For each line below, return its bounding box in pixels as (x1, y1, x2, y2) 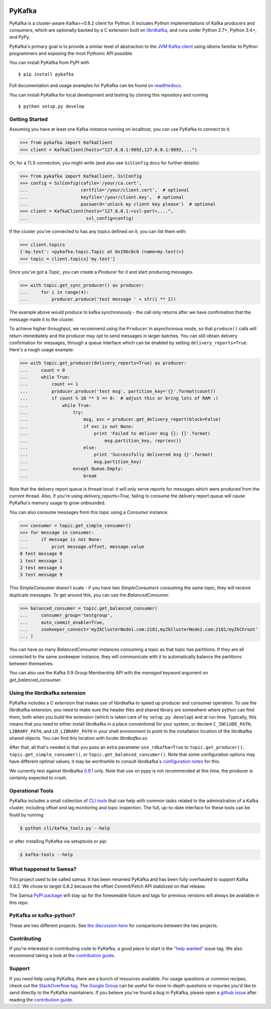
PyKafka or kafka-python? (9, 912, 75, 919)
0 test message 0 (20, 551, 63, 557)
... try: (20, 410, 84, 415)
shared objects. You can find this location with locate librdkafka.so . (9, 735, 149, 741)
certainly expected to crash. (9, 774, 68, 781)
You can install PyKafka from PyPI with (9, 59, 90, 65)
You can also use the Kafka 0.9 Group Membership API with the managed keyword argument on (9, 670, 208, 676)
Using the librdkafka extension (9, 689, 86, 696)
